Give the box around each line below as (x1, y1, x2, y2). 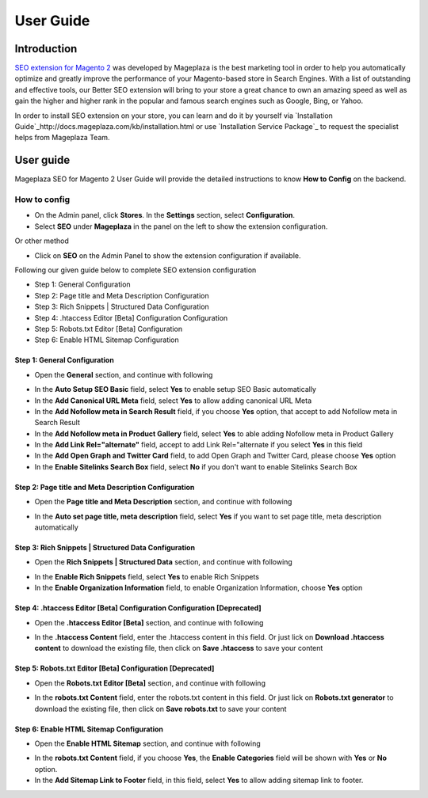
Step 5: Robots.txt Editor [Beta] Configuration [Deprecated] (14, 663, 215, 673)
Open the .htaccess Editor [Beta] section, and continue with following (34, 617, 264, 627)
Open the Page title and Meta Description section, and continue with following (34, 497, 292, 507)
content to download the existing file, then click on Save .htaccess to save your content (34, 644, 323, 653)
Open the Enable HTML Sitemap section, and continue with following (34, 739, 261, 748)
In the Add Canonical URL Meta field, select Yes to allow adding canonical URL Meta (34, 396, 312, 405)
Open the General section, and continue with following (34, 370, 213, 379)
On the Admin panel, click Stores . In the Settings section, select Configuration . (34, 211, 296, 220)
